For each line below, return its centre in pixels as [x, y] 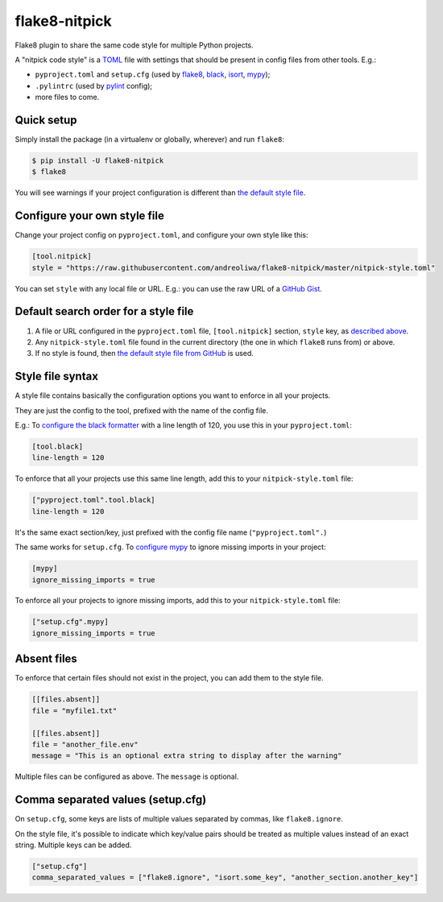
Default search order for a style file [104, 311]
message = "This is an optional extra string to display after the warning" [187, 756]
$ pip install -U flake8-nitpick [98, 161]
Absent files [46, 659]
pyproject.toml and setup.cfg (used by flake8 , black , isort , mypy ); [153, 74]
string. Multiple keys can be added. [73, 845]
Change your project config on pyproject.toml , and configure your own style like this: [161, 235]
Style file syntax [56, 377]
